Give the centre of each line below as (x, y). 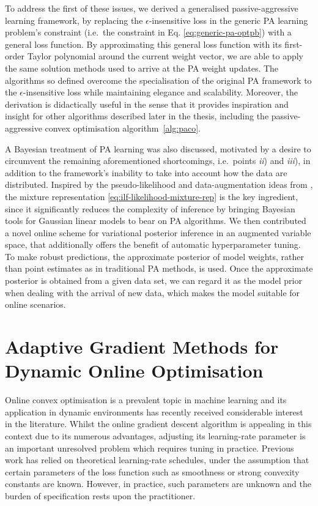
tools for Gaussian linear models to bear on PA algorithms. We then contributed (156, 221)
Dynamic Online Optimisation (134, 370)
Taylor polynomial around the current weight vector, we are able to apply (165, 56)
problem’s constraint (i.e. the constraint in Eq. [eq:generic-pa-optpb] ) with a (148, 32)
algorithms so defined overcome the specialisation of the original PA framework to (158, 80)
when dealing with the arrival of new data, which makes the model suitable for (153, 292)
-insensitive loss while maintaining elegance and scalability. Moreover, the (161, 92)
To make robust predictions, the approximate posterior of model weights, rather (155, 256)
